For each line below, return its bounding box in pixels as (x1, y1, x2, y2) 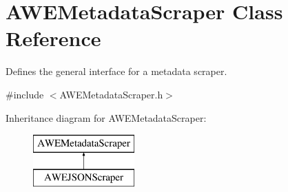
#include (6, 87, 44, 101)
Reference (6, 24, 101, 52)
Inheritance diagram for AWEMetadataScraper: (6, 110, 207, 125)
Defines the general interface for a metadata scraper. (6, 64, 227, 78)
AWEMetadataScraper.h (59, 87, 163, 101)
